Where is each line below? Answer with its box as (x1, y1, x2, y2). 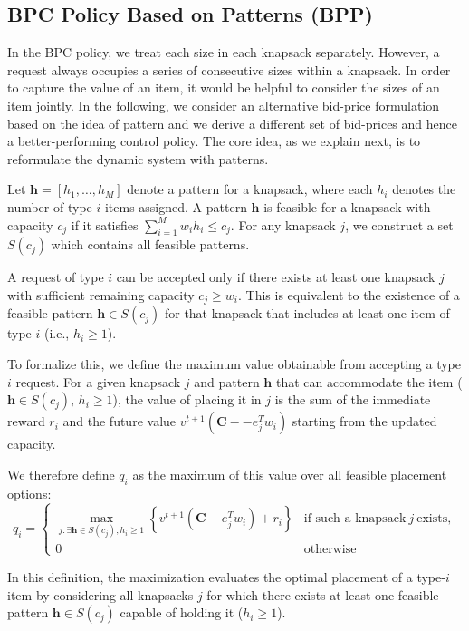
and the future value (62, 412, 177, 431)
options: (7, 483, 52, 502)
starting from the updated (292, 412, 437, 431)
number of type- (7, 197, 97, 216)
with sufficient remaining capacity (7, 285, 195, 304)
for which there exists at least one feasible (206, 585, 439, 604)
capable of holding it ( (120, 603, 244, 622)
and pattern (194, 372, 260, 391)
